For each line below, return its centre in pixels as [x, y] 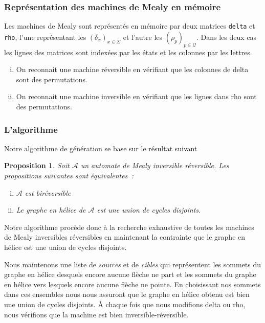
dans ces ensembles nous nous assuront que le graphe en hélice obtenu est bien [127, 294]
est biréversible [48, 192]
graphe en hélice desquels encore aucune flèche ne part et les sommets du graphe [130, 274]
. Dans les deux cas [226, 37]
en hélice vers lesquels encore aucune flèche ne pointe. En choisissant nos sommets [132, 284]
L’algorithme [31, 129]
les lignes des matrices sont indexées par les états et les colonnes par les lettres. [128, 52]
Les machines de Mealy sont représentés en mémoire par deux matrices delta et [130, 26]
